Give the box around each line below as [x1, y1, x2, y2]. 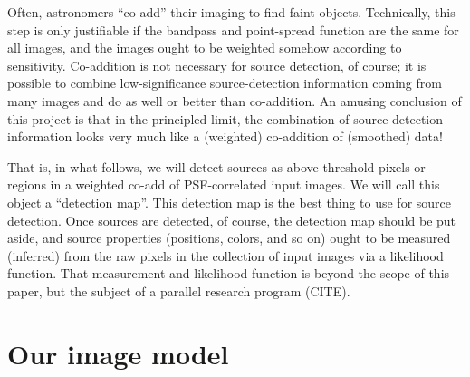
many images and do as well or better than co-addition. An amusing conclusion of [7, 91, 462, 110]
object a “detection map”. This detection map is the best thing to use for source [7, 192, 452, 211]
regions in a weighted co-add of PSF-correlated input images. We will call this [7, 175, 440, 194]
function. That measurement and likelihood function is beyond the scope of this [7, 264, 450, 283]
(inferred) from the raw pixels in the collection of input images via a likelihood [7, 246, 444, 265]
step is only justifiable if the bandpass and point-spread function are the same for [7, 20, 459, 39]
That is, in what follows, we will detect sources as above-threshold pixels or [7, 157, 426, 176]
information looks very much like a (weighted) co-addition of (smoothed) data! [7, 127, 443, 146]
